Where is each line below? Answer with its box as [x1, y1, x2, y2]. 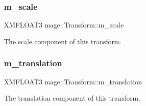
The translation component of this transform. [4, 93, 141, 103]
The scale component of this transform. [4, 36, 122, 46]
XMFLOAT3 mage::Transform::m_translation [4, 76, 142, 86]
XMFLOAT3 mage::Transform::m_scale [4, 20, 124, 30]
